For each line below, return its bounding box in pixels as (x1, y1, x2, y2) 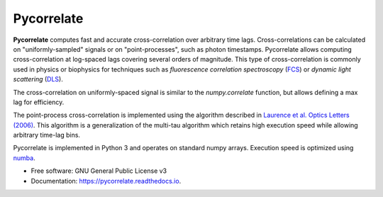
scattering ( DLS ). (13, 75, 63, 84)
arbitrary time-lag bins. (13, 131, 81, 140)
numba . (13, 153, 35, 162)
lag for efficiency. (13, 98, 65, 106)
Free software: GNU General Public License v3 (30, 167, 167, 175)
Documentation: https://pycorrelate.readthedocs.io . (30, 176, 182, 185)
